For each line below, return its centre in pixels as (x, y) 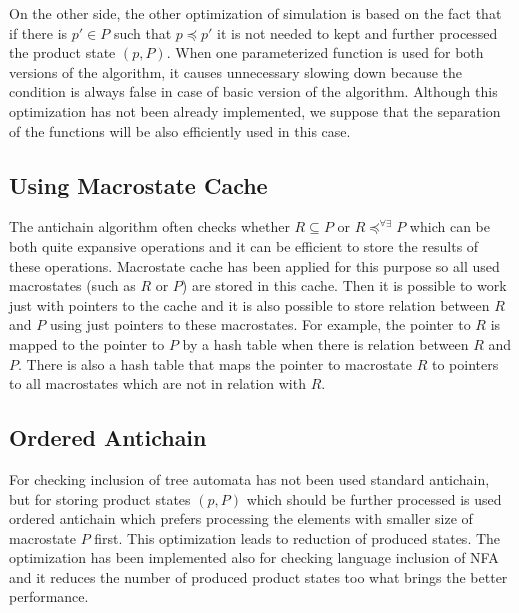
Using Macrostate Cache (138, 184)
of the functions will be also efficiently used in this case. (180, 130)
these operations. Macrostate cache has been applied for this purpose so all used (254, 265)
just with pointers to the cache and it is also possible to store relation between (249, 304)
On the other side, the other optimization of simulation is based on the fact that (255, 13)
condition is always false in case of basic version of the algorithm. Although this (253, 91)
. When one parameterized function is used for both (325, 52)
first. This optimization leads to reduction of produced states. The (297, 537)
